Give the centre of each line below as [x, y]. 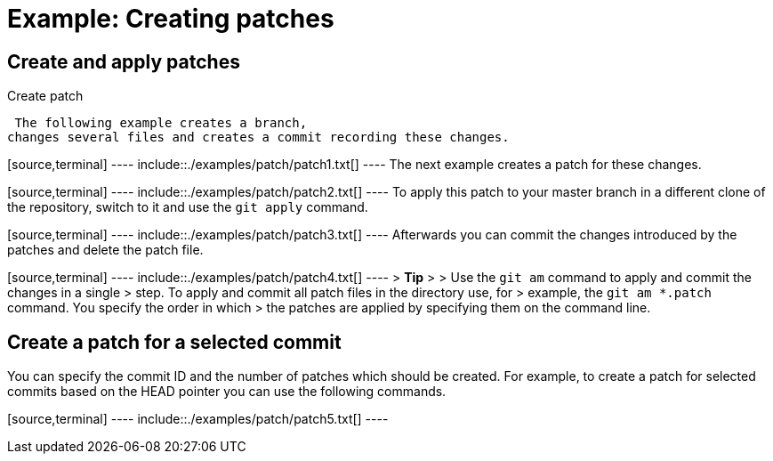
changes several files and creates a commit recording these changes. [258, 137]
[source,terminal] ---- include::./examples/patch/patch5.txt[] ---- [198, 419]
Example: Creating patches [171, 19]
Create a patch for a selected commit [174, 342]
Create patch [45, 96]
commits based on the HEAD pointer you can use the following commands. [227, 392]
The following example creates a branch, [161, 123]
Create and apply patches [124, 61]
